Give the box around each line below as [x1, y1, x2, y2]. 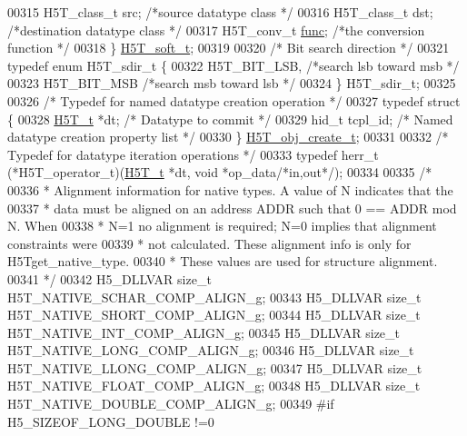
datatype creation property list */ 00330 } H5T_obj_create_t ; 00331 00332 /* [7, 127, 449, 146]
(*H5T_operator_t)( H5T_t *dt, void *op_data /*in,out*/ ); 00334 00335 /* [7, 163, 432, 182]
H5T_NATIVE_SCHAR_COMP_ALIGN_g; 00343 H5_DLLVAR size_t [7, 287, 422, 306]
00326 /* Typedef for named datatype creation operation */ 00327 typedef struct [7, 91, 461, 110]
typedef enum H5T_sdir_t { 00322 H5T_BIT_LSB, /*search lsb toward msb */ [7, 55, 460, 74]
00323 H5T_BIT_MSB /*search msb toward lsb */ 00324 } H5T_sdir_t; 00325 [7, 74, 456, 93]
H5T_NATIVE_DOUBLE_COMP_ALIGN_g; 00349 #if [7, 394, 334, 413]
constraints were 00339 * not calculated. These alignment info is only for [7, 233, 412, 253]
